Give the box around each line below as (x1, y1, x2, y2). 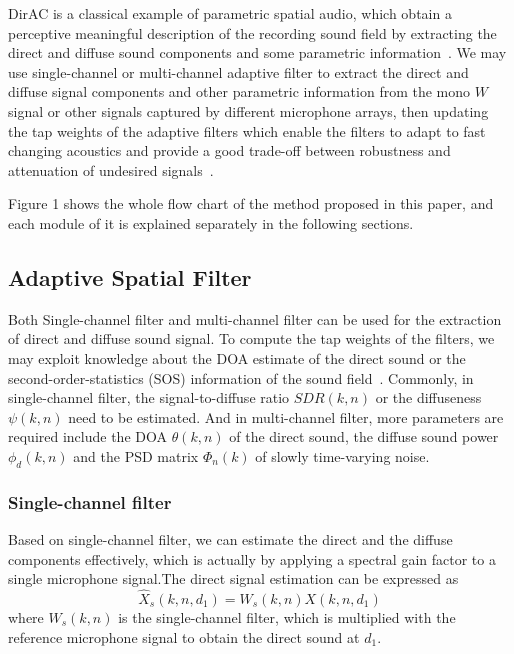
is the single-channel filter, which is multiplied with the (118, 606, 456, 627)
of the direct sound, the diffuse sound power (229, 426, 499, 447)
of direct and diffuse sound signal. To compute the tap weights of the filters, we (8, 328, 495, 349)
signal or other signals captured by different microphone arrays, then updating (8, 100, 489, 121)
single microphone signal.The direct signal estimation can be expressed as (8, 568, 459, 589)
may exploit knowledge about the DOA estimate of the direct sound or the (8, 347, 466, 368)
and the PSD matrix (73, 445, 199, 466)
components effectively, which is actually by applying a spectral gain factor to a (8, 548, 496, 569)
